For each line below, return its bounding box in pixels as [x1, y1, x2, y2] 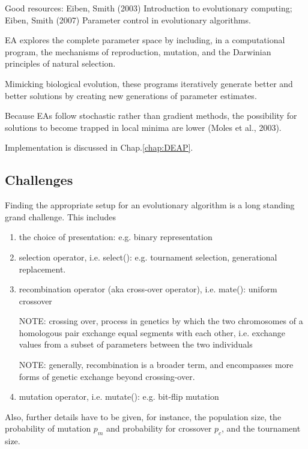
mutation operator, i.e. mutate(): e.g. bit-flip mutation [19, 390, 219, 403]
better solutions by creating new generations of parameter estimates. [5, 89, 257, 101]
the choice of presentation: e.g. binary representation [19, 231, 213, 243]
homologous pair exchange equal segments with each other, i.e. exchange [19, 326, 286, 339]
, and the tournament [222, 422, 301, 435]
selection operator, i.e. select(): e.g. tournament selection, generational [19, 250, 277, 263]
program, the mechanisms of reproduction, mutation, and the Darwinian [5, 45, 271, 58]
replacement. [19, 262, 66, 275]
